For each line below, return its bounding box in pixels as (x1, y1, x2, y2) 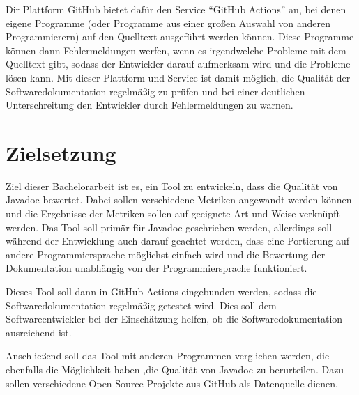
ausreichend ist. (6, 325, 72, 339)
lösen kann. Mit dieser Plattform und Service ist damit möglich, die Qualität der (6, 70, 351, 84)
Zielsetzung (6, 138, 116, 166)
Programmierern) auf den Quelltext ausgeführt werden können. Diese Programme (6, 29, 354, 44)
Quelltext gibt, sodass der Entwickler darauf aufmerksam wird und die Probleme (6, 56, 351, 71)
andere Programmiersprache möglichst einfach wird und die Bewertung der (6, 247, 326, 261)
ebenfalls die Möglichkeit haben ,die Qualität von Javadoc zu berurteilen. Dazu (6, 362, 344, 376)
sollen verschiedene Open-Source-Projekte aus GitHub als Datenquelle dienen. (6, 375, 338, 390)
